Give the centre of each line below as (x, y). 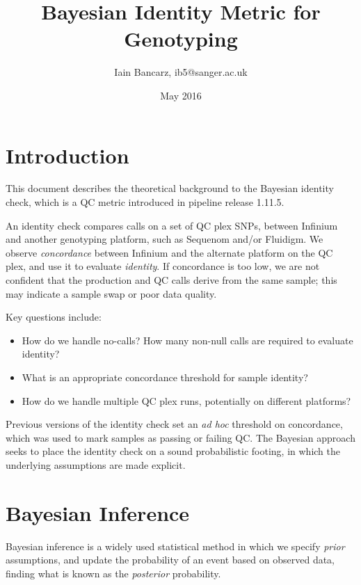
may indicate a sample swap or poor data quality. (111, 293)
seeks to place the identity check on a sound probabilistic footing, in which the (173, 451)
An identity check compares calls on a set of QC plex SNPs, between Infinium (172, 225)
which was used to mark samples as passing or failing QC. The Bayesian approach (180, 437)
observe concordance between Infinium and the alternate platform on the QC (169, 252)
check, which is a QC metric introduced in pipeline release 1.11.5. (145, 202)
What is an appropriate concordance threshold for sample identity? (165, 377)
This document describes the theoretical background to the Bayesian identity (170, 188)
